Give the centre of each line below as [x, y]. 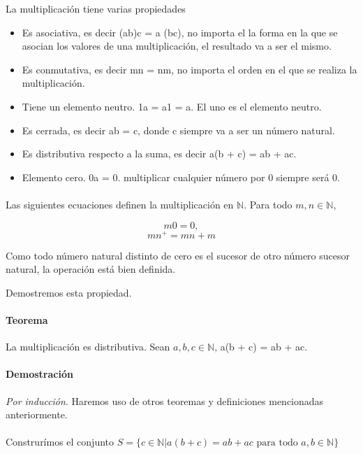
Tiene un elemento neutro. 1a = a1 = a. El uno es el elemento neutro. [172, 106]
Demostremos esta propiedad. [69, 292]
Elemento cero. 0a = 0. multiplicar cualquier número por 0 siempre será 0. [181, 177]
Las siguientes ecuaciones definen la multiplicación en [120, 204]
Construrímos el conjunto [60, 442]
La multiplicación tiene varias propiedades [96, 8]
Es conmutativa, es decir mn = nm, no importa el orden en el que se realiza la [190, 69]
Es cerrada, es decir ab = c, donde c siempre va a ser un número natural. [178, 130]
